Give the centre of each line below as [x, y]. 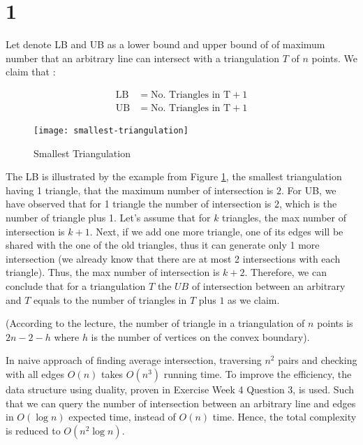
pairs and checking [318, 360]
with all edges [35, 373]
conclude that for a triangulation [76, 285]
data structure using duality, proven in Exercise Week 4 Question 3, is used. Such [180, 389]
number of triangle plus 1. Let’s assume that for [108, 217]
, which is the [308, 204]
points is [335, 323]
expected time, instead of [122, 417]
